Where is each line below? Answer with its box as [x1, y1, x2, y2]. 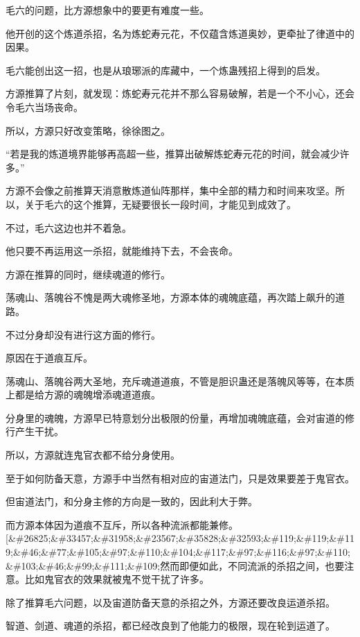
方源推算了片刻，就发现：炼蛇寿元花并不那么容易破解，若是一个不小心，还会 [6, 86, 354, 101]
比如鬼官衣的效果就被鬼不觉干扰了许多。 [24, 572, 209, 586]
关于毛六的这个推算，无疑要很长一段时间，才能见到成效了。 [24, 196, 296, 211]
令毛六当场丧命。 [6, 99, 83, 114]
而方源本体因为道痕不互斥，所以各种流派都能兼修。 [6, 517, 238, 532]
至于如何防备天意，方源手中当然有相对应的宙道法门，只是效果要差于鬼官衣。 [6, 470, 354, 485]
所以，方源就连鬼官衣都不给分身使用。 [6, 448, 180, 462]
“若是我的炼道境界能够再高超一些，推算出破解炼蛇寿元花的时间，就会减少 [6, 146, 340, 161]
